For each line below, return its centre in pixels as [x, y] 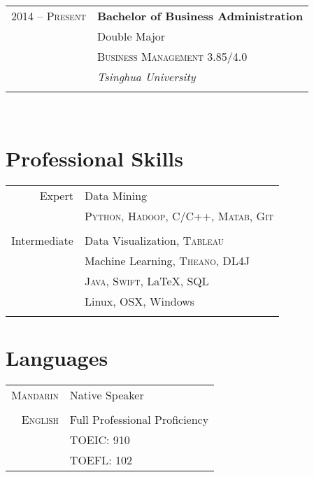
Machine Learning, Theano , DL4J [167, 260]
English [40, 419]
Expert [56, 195]
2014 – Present [49, 16]
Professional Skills [95, 158]
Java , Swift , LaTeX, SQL [147, 280]
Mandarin [35, 394]
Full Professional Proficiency [139, 419]
